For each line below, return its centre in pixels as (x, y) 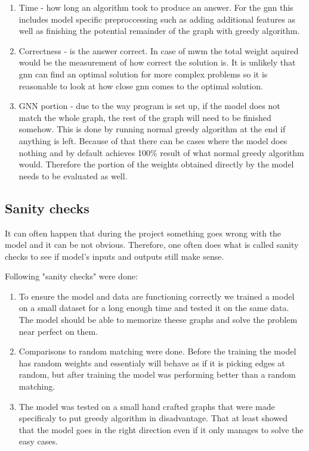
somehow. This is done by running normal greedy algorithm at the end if (152, 129)
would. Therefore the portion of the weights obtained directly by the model (156, 164)
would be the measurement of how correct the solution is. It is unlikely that (157, 62)
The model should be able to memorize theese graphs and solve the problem (158, 320)
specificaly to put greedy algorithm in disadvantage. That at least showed (153, 418)
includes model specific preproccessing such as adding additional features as (157, 19)
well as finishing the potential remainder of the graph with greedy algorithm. (159, 31)
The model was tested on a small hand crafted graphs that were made (147, 406)
